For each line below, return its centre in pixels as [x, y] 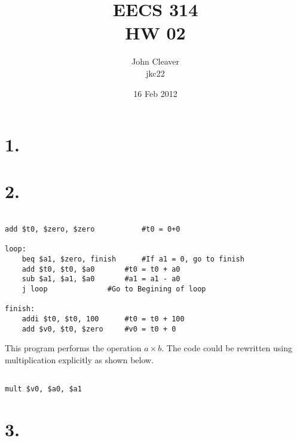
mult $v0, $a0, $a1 [43, 389]
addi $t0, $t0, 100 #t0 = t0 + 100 [103, 319]
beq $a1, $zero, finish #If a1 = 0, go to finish [133, 259]
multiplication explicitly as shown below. [79, 359]
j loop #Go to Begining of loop [114, 289]
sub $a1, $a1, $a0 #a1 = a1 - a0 [101, 279]
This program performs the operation [73, 348]
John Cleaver [155, 61]
